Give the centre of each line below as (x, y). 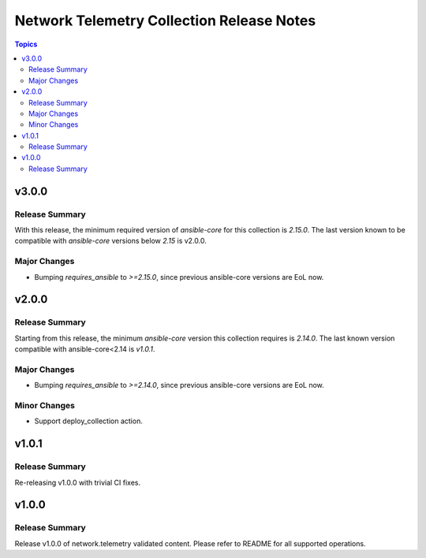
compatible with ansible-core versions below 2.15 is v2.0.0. (110, 241)
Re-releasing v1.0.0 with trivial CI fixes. (78, 482)
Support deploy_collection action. (89, 421)
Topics (26, 44)
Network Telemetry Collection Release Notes (165, 20)
